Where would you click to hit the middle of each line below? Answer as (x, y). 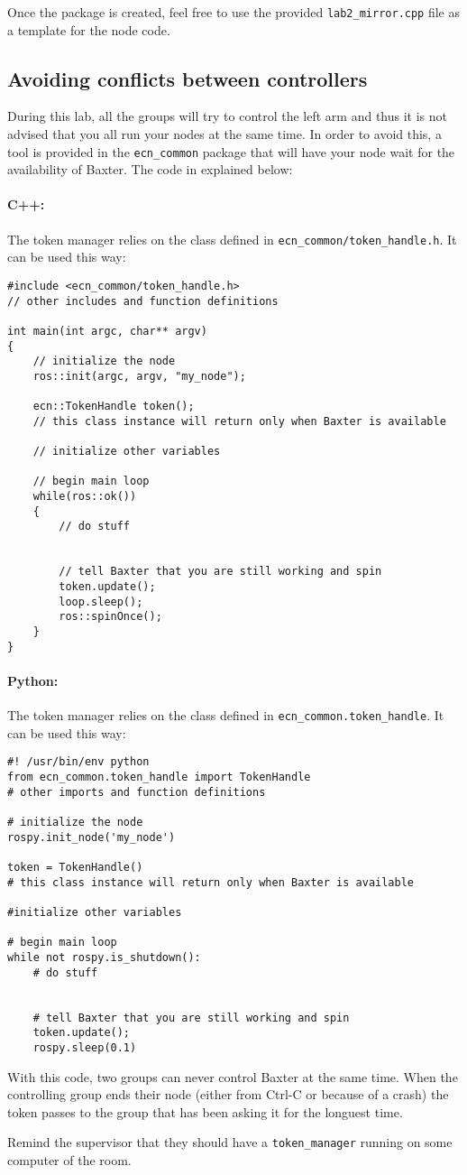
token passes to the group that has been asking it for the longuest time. (205, 1111)
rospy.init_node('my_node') (92, 837)
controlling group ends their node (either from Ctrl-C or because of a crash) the (228, 1094)
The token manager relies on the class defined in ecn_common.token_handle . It (226, 715)
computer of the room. (69, 1159)
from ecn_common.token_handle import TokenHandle (159, 777)
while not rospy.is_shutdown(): (104, 957)
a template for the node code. (89, 29)
